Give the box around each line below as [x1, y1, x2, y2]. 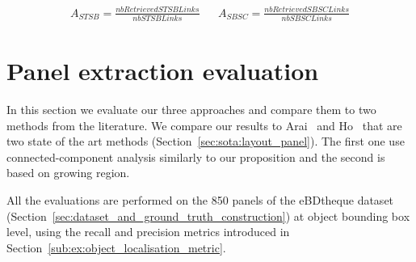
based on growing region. [6, 164, 130, 181]
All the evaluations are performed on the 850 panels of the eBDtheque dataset [6, 191, 394, 208]
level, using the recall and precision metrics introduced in [6, 223, 290, 240]
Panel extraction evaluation [6, 54, 319, 87]
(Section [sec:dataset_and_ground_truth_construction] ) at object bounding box [6, 207, 410, 224]
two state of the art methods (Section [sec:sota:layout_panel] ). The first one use [6, 133, 405, 150]
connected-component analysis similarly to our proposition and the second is [6, 148, 385, 165]
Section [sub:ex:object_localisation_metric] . [6, 239, 226, 256]
